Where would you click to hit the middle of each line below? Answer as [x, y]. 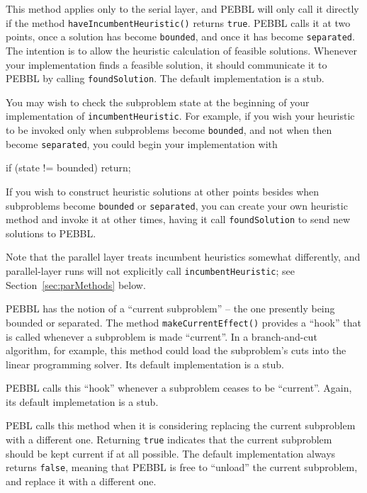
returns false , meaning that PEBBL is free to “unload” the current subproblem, [182, 467]
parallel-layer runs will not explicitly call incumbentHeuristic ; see [150, 271]
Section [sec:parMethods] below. [76, 284]
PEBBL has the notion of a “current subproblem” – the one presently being [170, 308]
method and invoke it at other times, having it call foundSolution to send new [178, 219]
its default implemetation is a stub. [82, 401]
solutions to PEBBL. [51, 233]
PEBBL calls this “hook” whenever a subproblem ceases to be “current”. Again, [179, 388]
